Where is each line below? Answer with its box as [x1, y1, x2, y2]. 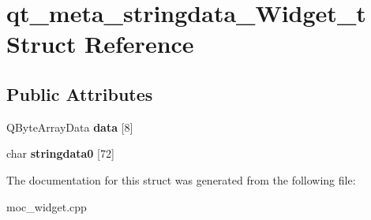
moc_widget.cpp [6, 198, 87, 214]
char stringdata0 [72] [6, 145, 114, 162]
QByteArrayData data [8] [6, 118, 133, 135]
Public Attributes [6, 81, 153, 106]
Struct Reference [6, 28, 194, 60]
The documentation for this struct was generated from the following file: [6, 171, 356, 188]
